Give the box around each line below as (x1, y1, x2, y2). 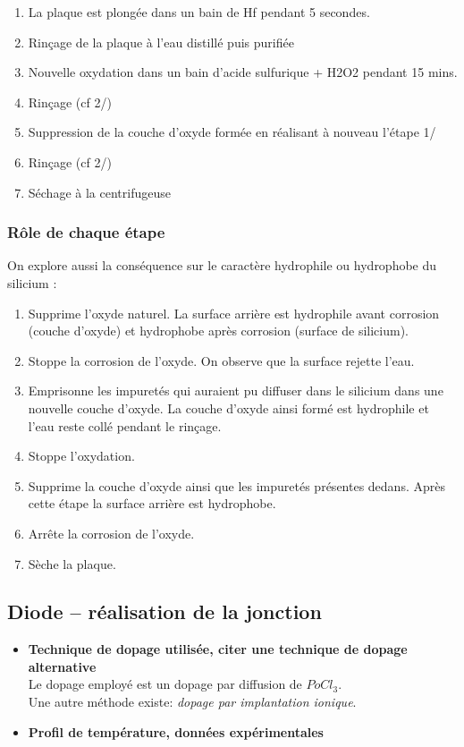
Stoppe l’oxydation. (28, 446, 135, 465)
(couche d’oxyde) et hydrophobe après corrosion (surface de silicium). (28, 321, 409, 340)
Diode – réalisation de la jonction (7, 598, 322, 625)
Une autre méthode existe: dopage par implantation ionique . (28, 692, 357, 711)
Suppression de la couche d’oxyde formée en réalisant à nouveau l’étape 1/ (28, 123, 436, 141)
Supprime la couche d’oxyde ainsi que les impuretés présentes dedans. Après (28, 476, 445, 495)
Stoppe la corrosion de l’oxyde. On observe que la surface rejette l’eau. (28, 351, 415, 369)
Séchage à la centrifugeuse (28, 183, 171, 201)
